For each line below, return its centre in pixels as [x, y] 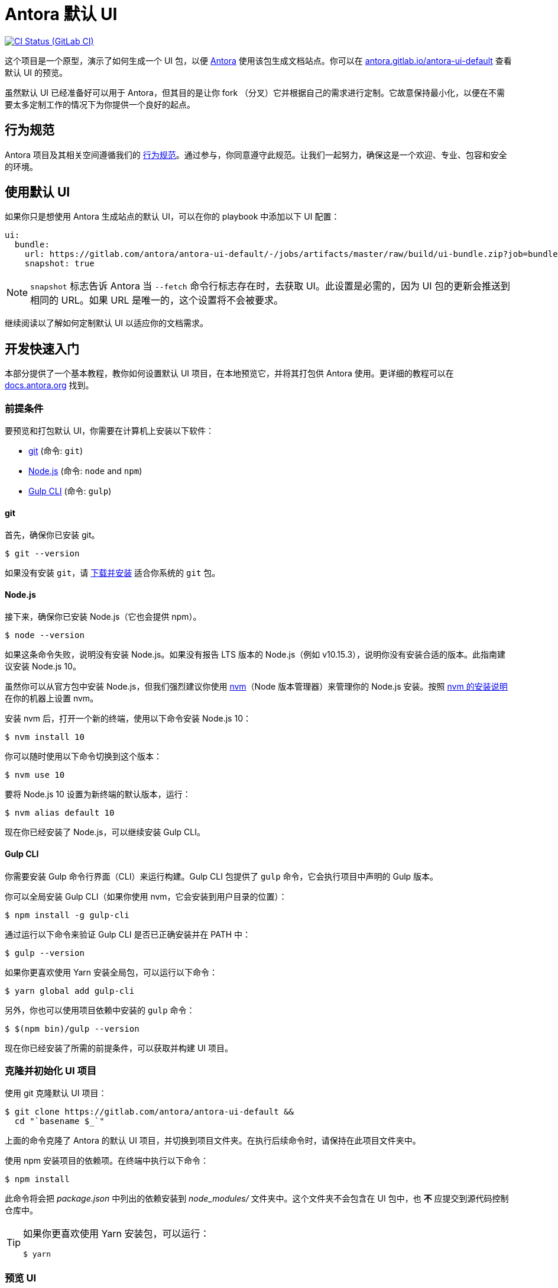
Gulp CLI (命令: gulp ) [70, 491]
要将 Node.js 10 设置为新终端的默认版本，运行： [98, 794]
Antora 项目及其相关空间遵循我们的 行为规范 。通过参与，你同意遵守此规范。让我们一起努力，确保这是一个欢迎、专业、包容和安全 [256, 154]
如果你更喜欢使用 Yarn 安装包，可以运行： [116, 1234]
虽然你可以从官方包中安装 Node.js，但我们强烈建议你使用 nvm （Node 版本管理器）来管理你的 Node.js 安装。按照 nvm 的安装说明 [256, 687]
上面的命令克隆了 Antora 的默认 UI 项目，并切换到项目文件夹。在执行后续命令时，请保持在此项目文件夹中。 [213, 1141]
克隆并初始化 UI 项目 [51, 1071]
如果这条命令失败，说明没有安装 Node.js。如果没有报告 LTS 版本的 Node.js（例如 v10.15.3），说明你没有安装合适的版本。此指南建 [255, 655]
